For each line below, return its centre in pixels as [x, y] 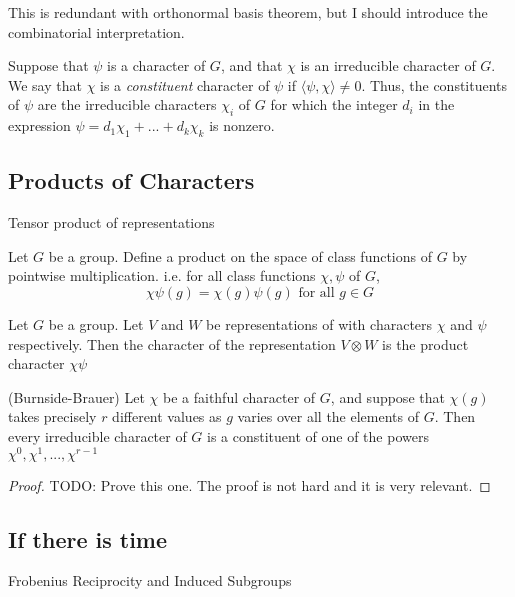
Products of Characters [131, 180]
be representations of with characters [319, 323]
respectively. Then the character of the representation [172, 343]
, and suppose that [387, 396]
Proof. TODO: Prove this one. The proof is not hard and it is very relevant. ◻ [249, 484]
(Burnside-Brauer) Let [76, 396]
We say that [45, 84]
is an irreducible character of [388, 65]
